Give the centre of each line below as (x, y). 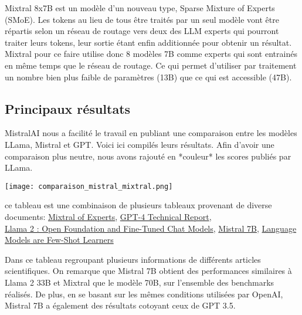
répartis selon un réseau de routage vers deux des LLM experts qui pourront (142, 31)
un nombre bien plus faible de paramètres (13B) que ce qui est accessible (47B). (148, 77)
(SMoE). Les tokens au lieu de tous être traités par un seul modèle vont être (142, 19)
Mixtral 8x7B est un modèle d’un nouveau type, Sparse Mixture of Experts (140, 8)
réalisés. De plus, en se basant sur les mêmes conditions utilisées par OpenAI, (144, 294)
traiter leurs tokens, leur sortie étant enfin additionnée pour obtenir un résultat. (148, 42)
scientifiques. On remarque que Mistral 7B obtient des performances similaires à (148, 271)
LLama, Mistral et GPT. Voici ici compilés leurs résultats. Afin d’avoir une (140, 144)
